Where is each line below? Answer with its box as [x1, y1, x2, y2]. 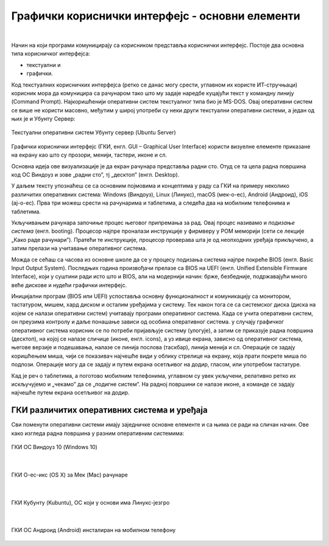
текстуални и [26, 61, 61, 68]
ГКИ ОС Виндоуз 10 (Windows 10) [11, 444, 97, 451]
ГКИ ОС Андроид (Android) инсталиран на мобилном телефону [11, 526, 176, 534]
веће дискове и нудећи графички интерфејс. [11, 281, 127, 289]
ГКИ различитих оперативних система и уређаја [11, 405, 208, 416]
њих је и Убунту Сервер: [11, 115, 76, 122]
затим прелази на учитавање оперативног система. [11, 244, 147, 252]
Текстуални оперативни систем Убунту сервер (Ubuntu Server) [11, 129, 176, 136]
